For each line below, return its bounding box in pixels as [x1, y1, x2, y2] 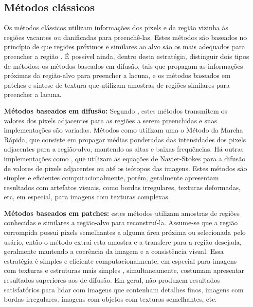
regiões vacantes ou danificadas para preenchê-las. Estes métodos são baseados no [4, 32, 247, 42]
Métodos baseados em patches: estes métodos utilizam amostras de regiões [4, 208, 240, 218]
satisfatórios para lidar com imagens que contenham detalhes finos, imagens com [4, 284, 244, 294]
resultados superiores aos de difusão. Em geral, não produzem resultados [4, 275, 220, 285]
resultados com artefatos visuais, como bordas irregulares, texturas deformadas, [4, 182, 241, 192]
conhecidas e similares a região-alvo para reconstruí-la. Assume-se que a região [4, 217, 238, 228]
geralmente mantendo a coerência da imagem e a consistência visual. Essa [4, 246, 224, 256]
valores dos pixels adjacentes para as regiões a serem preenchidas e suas [4, 115, 217, 125]
